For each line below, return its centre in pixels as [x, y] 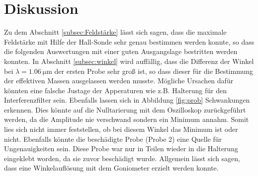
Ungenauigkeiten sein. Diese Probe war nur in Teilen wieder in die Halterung [121, 148]
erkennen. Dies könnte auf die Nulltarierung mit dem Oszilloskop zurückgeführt [125, 109]
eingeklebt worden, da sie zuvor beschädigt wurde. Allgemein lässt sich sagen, [122, 158]
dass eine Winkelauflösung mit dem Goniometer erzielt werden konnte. [111, 168]
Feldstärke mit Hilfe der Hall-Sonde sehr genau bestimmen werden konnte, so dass [129, 41]
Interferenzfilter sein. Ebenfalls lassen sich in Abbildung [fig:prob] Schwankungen [127, 100]
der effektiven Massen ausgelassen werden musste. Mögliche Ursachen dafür [119, 81]
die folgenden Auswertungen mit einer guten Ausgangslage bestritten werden [121, 51]
